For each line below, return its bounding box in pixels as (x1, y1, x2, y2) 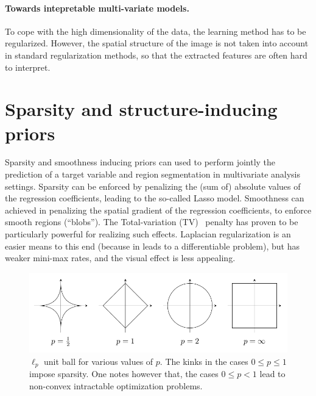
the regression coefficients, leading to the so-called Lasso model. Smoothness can (5, 192, 304, 204)
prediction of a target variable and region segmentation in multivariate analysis (5, 168, 301, 181)
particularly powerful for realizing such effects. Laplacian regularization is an (5, 228, 291, 240)
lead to (259, 367, 286, 380)
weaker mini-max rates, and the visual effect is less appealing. (5, 251, 236, 264)
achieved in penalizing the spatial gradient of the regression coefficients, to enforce (5, 203, 312, 216)
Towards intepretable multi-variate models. (5, 1, 189, 14)
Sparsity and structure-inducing (5, 96, 278, 121)
